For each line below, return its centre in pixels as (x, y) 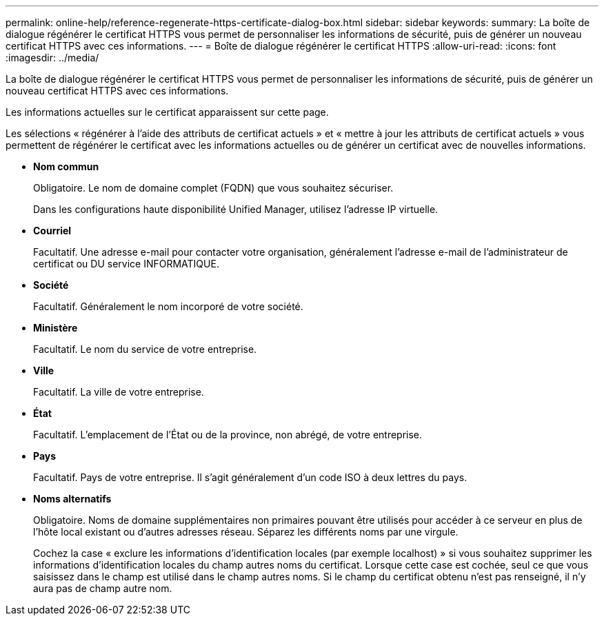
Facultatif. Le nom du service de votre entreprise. (145, 349)
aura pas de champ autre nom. (103, 588)
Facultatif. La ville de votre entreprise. (119, 392)
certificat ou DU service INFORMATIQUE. (126, 264)
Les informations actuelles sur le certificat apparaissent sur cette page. (167, 112)
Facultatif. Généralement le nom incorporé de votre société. (168, 306)
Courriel (52, 231)
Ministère (56, 328)
